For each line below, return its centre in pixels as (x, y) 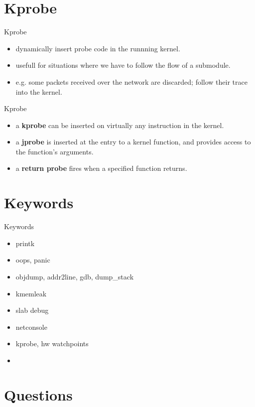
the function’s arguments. (55, 151)
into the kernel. (39, 91)
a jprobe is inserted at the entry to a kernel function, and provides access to (133, 142)
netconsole (31, 327)
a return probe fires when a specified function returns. (101, 168)
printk (25, 243)
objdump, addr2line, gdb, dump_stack (75, 276)
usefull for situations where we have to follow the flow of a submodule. (123, 65)
